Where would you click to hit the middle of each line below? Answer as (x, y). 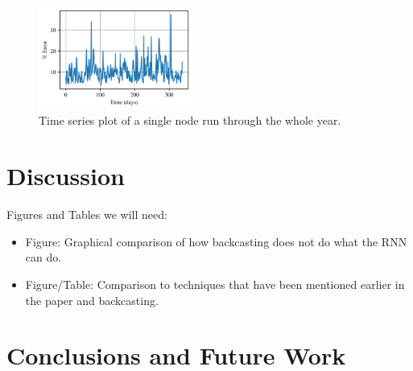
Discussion (66, 176)
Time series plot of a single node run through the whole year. (190, 120)
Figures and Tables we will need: (87, 214)
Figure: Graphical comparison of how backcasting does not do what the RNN (216, 241)
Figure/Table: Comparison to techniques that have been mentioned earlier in (215, 284)
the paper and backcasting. (92, 300)
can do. (43, 257)
